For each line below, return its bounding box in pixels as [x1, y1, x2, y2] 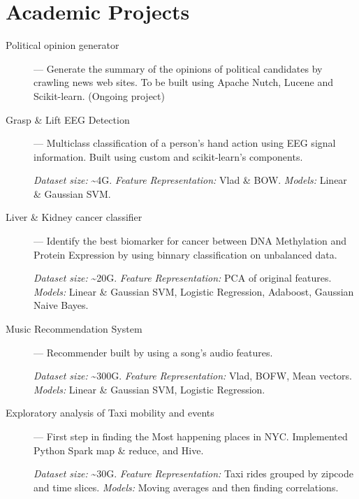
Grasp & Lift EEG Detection [6, 112, 130, 126]
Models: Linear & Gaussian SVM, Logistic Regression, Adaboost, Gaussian [34, 284, 354, 298]
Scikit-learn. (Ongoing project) [34, 88, 165, 103]
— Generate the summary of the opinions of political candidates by [34, 61, 323, 75]
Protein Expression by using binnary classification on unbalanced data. [34, 247, 337, 261]
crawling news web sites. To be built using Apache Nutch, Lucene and [34, 75, 334, 89]
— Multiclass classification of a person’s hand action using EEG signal [34, 136, 336, 150]
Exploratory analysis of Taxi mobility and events [6, 405, 214, 420]
